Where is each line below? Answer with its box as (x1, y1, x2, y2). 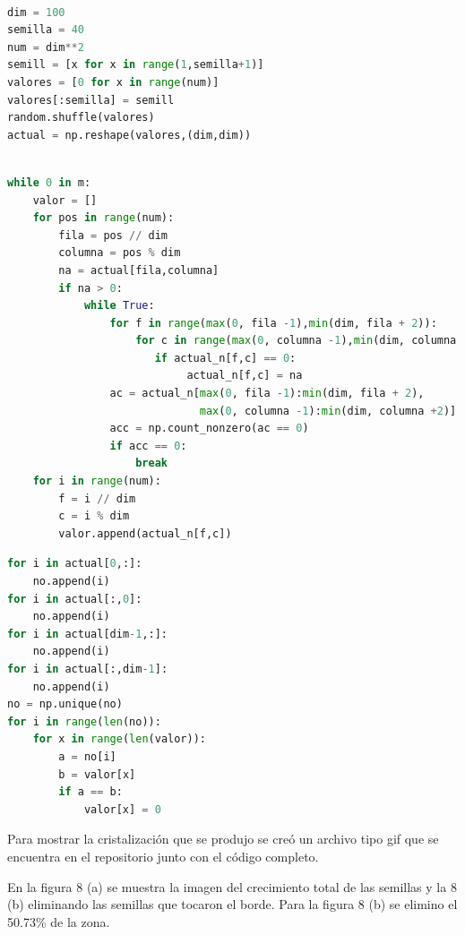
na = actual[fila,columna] (58, 263, 220, 277)
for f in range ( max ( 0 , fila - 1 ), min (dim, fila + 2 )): (109, 316, 437, 330)
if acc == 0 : (109, 439, 187, 452)
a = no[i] (58, 750, 116, 763)
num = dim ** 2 (7, 40, 84, 54)
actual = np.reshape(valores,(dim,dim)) (7, 128, 252, 142)
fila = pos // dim (58, 228, 168, 242)
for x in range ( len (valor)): (32, 733, 206, 746)
